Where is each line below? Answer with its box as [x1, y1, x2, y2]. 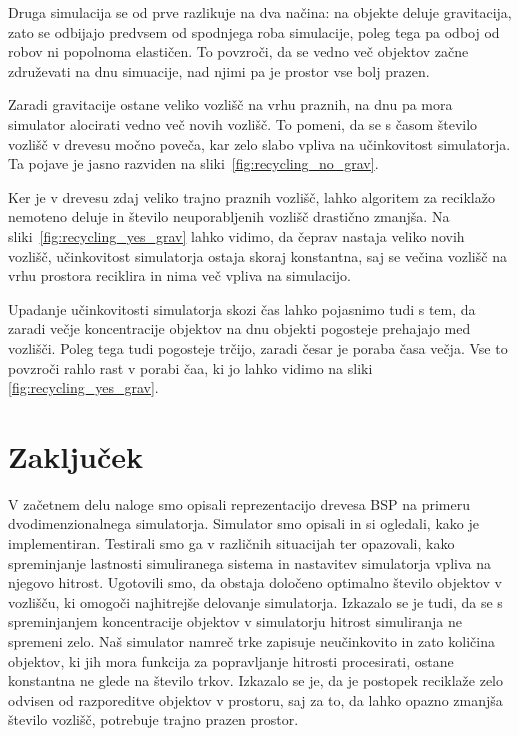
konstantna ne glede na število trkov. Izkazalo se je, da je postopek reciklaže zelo [8, 670, 503, 691]
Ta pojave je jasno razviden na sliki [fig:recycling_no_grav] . [8, 153, 379, 174]
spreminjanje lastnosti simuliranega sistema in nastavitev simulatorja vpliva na [8, 552, 491, 573]
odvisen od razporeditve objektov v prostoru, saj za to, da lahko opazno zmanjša [8, 689, 503, 710]
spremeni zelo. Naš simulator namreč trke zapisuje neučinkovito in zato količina [8, 630, 495, 651]
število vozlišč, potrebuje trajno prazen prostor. [8, 709, 299, 730]
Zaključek [8, 435, 144, 476]
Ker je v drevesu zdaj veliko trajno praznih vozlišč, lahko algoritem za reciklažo [8, 186, 495, 207]
